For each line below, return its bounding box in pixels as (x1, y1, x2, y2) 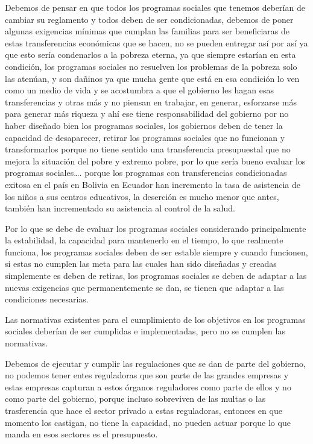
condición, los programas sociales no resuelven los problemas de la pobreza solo (5, 60, 297, 72)
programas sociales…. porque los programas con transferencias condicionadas (5, 166, 287, 179)
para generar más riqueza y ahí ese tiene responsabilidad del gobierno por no (5, 107, 289, 120)
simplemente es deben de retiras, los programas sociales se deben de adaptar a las (5, 269, 307, 282)
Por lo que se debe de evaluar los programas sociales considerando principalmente (5, 222, 306, 234)
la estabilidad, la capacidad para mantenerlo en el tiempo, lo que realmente (5, 234, 283, 246)
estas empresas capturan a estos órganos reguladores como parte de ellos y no (5, 380, 291, 393)
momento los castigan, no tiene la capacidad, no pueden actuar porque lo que (5, 416, 291, 428)
